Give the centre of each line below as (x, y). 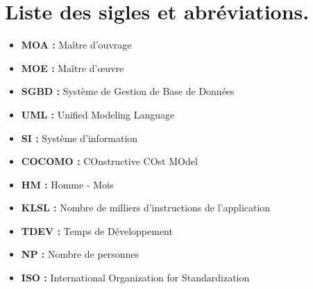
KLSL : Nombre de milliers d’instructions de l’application (146, 208)
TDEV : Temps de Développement (97, 230)
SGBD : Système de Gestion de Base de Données (128, 91)
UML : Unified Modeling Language (98, 114)
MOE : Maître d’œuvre (73, 68)
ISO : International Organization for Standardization (135, 278)
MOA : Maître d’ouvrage (76, 45)
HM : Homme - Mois (67, 184)
